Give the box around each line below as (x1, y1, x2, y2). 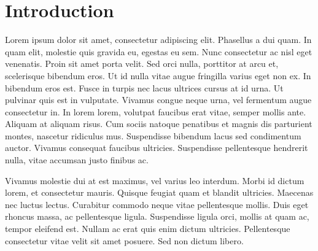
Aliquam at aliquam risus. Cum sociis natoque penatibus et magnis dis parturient (5, 117, 312, 130)
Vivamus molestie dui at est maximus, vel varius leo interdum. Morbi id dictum (5, 174, 304, 187)
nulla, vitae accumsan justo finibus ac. (5, 153, 149, 166)
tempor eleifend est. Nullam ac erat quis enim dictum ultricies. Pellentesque (5, 222, 290, 235)
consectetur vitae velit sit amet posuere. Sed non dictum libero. (5, 234, 244, 247)
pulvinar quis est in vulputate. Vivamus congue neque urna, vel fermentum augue (5, 93, 312, 106)
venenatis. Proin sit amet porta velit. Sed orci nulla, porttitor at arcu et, (5, 57, 279, 70)
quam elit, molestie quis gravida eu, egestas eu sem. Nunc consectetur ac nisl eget (5, 45, 312, 58)
